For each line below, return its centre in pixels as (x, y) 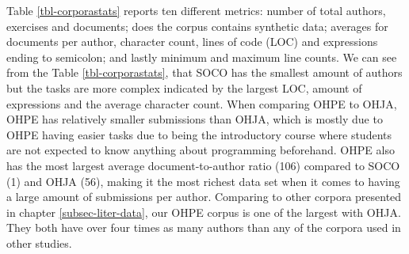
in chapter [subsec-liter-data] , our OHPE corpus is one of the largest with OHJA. (204, 212)
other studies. (39, 243)
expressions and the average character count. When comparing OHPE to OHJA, (202, 103)
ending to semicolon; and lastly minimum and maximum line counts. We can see (202, 57)
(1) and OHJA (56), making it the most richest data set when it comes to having (203, 181)
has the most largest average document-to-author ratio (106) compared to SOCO (203, 165)
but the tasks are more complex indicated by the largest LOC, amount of (184, 87)
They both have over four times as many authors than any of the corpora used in (204, 227)
